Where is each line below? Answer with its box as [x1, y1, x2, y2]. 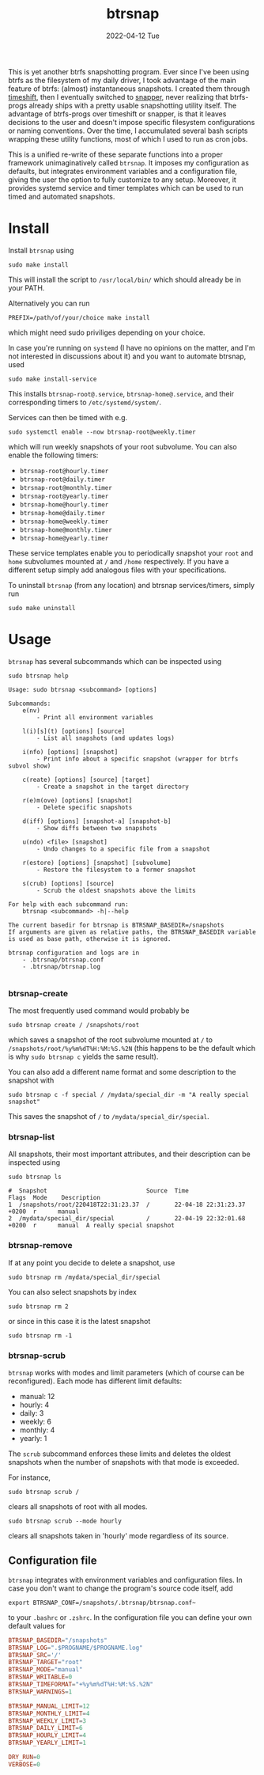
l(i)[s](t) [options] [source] [22, 727, 126, 735]
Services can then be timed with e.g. [8, 412, 128, 422]
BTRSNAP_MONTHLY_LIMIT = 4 [8, 1709, 90, 1717]
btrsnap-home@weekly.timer [19, 518, 109, 525]
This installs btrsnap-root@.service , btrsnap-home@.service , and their [8, 389, 235, 398]
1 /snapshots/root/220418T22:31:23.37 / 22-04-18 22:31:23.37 [8, 1200, 246, 1209]
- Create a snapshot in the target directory [36, 783, 190, 791]
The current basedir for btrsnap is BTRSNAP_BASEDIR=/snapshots [8, 921, 224, 929]
